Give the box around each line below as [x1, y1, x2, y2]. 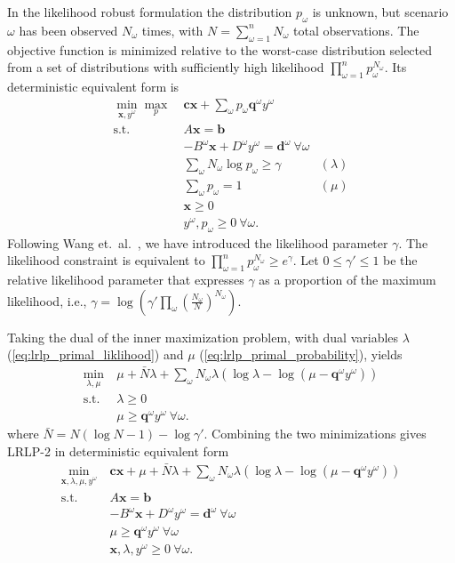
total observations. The [293, 20, 419, 39]
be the [383, 251, 418, 269]
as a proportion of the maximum [259, 270, 436, 288]
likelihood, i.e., [7, 291, 87, 310]
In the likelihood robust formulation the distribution [7, 3, 292, 20]
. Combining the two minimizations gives [204, 424, 427, 443]
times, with [141, 20, 204, 39]
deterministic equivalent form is [7, 76, 180, 95]
